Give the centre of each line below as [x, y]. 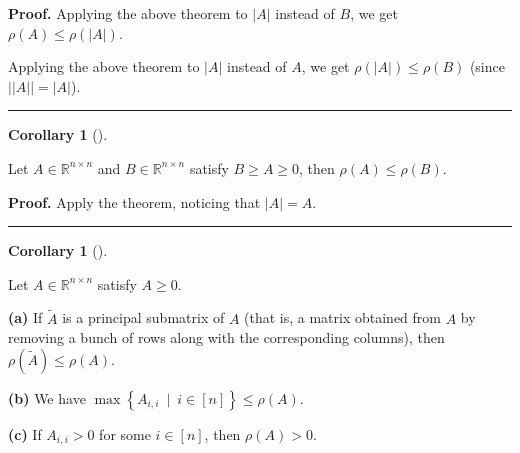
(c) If [25, 433]
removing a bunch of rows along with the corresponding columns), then [226, 337]
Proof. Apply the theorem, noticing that [134, 201]
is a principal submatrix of [143, 317]
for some [125, 433]
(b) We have [47, 397]
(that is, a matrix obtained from [342, 317]
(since [487, 66]
